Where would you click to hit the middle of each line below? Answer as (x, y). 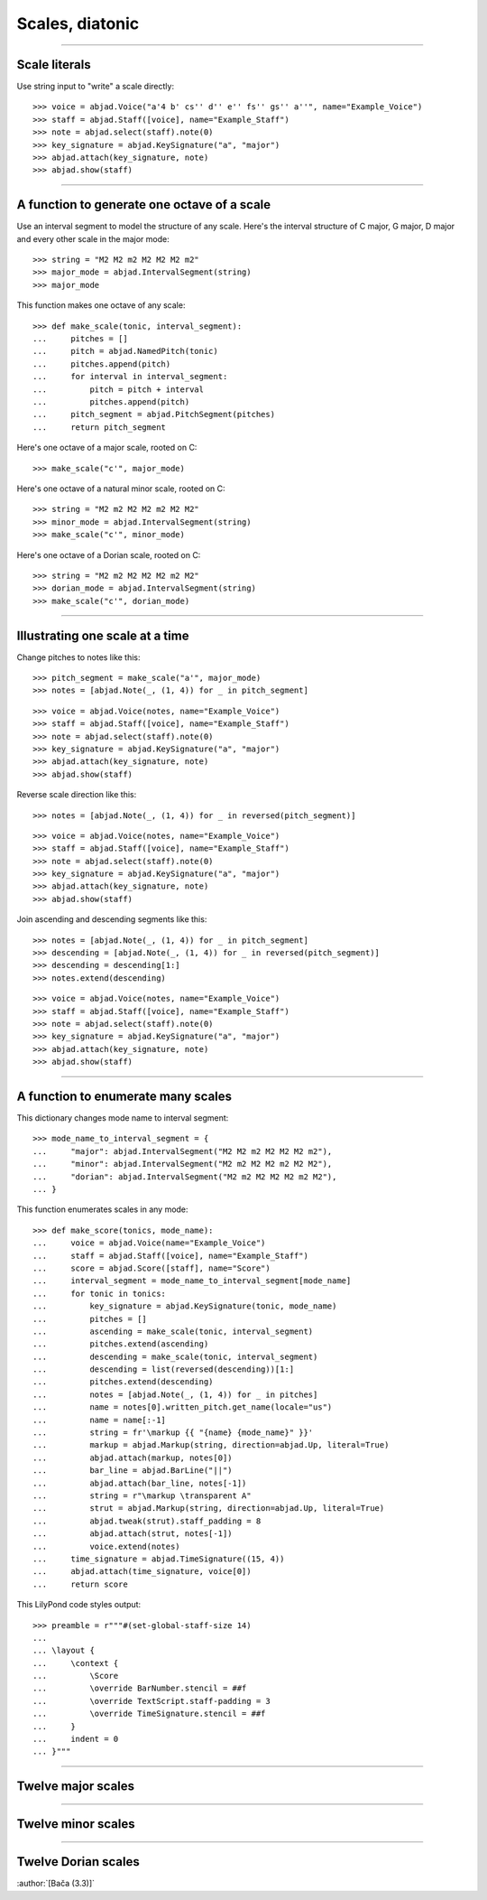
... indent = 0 (76, 1739)
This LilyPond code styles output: (79, 1605)
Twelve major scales (76, 1787)
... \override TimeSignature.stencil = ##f (149, 1714)
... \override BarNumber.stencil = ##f (140, 1688)
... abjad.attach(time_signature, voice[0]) (142, 1572)
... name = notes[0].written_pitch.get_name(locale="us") (183, 1407)
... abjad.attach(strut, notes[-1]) (133, 1534)
